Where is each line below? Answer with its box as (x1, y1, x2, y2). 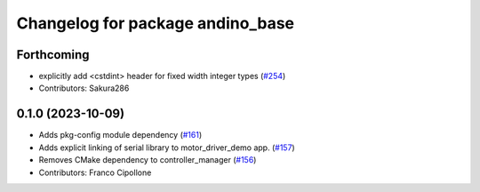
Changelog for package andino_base (16, 13, 295, 33)
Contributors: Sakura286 (38, 83, 130, 93)
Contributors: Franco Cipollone (38, 167, 152, 178)
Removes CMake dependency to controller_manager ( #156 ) (38, 155, 257, 165)
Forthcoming (16, 47, 90, 62)
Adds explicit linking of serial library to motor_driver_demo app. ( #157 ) (38, 142, 295, 153)
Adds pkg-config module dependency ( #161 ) (38, 130, 203, 140)
